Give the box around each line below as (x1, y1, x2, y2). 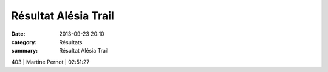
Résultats (59, 38, 83, 45)
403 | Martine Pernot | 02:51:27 (11, 58, 90, 65)
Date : (11, 30, 26, 38)
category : (11, 38, 37, 45)
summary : (11, 47, 38, 54)
